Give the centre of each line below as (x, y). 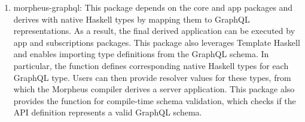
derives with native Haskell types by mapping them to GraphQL (132, 19)
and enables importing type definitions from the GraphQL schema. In (141, 54)
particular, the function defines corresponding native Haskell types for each (151, 65)
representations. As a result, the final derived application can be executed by (154, 31)
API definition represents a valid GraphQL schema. (108, 112)
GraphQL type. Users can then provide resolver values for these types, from (152, 77)
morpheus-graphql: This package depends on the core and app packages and (153, 7)
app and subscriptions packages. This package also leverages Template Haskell (157, 42)
